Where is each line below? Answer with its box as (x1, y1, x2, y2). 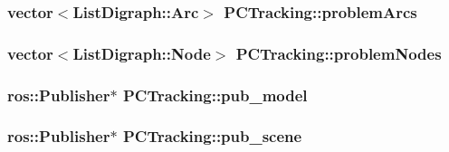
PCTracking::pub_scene (122, 125, 302, 147)
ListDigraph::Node (72, 42, 211, 64)
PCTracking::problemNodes (235, 42, 442, 64)
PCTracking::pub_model (122, 83, 308, 106)
